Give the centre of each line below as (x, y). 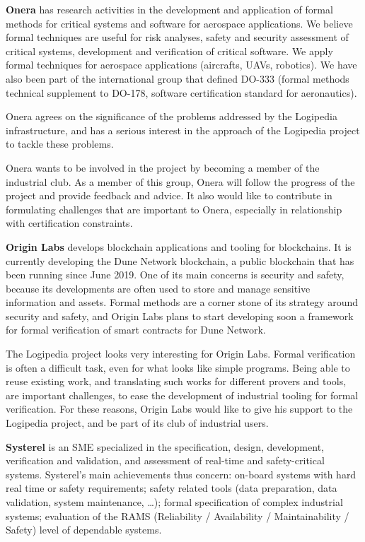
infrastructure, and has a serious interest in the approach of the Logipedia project (183, 130)
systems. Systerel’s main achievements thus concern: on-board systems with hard (181, 474)
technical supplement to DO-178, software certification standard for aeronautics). (181, 92)
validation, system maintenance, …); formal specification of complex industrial (174, 502)
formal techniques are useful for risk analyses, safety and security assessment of (177, 37)
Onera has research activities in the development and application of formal (169, 9)
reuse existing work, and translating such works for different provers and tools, (176, 381)
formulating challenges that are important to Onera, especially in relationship (174, 209)
